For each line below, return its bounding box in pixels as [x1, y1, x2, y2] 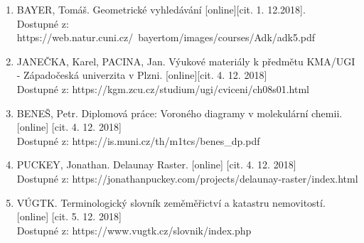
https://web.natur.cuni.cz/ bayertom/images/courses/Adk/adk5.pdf [16, 30, 316, 45]
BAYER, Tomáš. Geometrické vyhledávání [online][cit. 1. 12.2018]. [16, 2, 306, 16]
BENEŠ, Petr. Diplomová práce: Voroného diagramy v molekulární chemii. [16, 105, 343, 120]
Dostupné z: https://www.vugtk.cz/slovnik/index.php [16, 222, 252, 237]
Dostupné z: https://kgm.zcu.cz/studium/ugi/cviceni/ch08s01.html [16, 81, 309, 96]
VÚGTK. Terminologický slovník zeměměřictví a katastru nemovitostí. [16, 195, 326, 210]
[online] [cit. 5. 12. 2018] [16, 209, 122, 224]
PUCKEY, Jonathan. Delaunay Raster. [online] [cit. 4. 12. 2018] [16, 157, 296, 172]
